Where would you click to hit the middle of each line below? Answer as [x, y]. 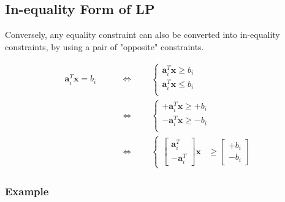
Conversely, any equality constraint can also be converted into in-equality [142, 35]
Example [27, 191]
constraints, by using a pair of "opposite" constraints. [104, 46]
